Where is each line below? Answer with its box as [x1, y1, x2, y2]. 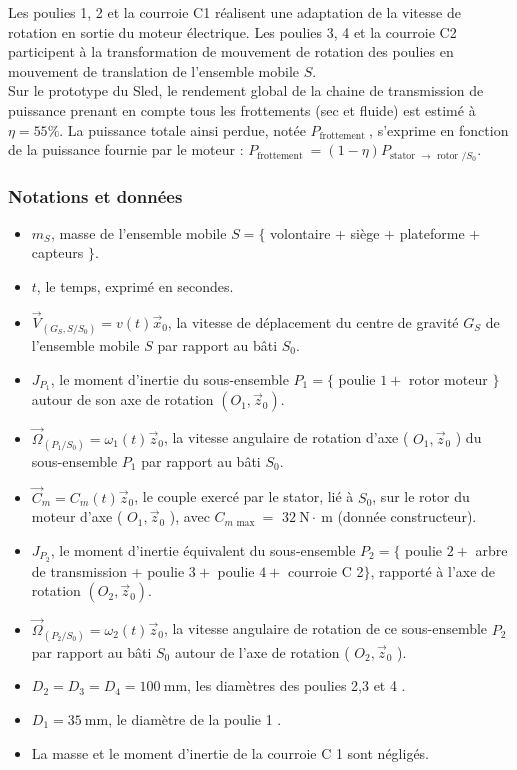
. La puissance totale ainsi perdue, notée [59, 119, 306, 140]
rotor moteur [409, 368, 488, 389]
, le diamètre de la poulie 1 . [108, 708, 282, 729]
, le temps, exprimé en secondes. [36, 276, 234, 297]
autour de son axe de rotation [31, 389, 214, 410]
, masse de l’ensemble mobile [50, 222, 227, 243]
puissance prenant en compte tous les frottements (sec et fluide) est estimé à [8, 99, 476, 120]
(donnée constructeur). [337, 506, 477, 527]
